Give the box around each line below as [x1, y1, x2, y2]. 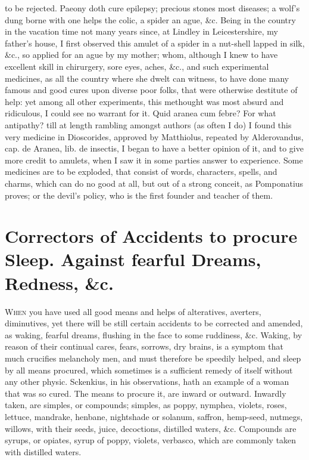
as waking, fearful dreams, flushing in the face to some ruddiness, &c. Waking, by [5, 328, 302, 341]
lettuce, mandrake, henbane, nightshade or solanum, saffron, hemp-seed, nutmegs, [5, 410, 303, 422]
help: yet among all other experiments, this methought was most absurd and [5, 95, 284, 107]
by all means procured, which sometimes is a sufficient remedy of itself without [5, 363, 293, 376]
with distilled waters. [5, 445, 82, 458]
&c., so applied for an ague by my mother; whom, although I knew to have [5, 48, 278, 61]
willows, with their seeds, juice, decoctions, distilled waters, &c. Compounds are [5, 422, 296, 434]
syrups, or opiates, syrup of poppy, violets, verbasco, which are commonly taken [5, 434, 296, 446]
